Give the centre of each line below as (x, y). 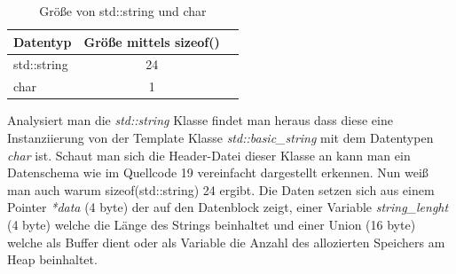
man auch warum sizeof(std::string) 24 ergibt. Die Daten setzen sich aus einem (221, 189)
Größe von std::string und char (123, 11)
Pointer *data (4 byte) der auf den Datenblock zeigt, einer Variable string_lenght (228, 207)
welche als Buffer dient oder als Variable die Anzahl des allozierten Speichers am (226, 242)
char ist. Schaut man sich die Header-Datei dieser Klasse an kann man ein (209, 155)
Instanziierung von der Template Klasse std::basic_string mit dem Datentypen (220, 137)
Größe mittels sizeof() (152, 41)
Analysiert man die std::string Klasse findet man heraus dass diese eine (200, 120)
